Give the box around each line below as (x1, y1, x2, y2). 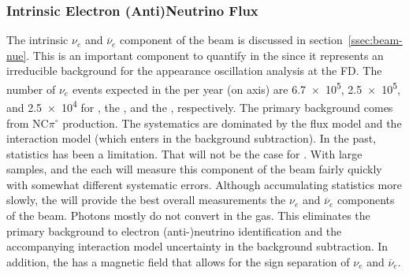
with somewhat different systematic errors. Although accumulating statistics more (6, 176, 402, 192)
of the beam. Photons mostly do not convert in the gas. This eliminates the (6, 207, 370, 224)
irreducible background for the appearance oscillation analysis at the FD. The (6, 62, 382, 79)
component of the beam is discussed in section (120, 32, 343, 48)
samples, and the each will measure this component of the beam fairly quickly (6, 161, 382, 177)
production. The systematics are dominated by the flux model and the (62, 114, 402, 131)
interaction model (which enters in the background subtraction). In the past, (6, 130, 377, 147)
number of (6, 80, 56, 97)
